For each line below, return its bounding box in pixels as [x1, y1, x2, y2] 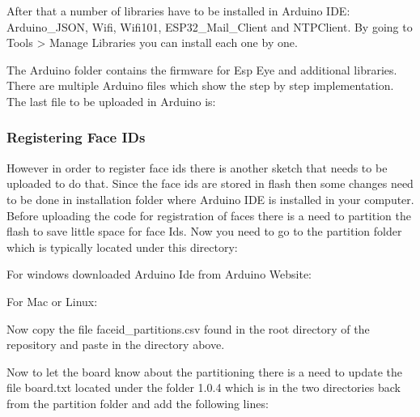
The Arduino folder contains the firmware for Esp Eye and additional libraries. [6, 61, 397, 78]
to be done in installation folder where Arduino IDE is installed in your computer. [6, 190, 414, 207]
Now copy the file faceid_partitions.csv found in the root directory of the [6, 320, 370, 337]
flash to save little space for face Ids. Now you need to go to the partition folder [6, 223, 402, 240]
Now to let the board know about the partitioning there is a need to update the [6, 363, 403, 380]
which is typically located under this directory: [6, 238, 238, 255]
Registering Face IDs [6, 127, 146, 147]
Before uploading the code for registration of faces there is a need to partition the [6, 206, 411, 223]
